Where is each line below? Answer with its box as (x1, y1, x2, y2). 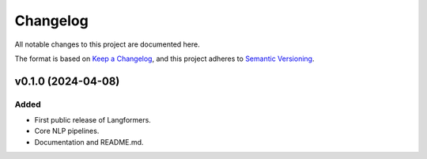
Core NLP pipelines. (34, 127, 100, 136)
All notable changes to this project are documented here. (14, 40, 201, 49)
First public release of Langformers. (34, 115, 152, 125)
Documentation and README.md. (34, 137, 144, 146)
